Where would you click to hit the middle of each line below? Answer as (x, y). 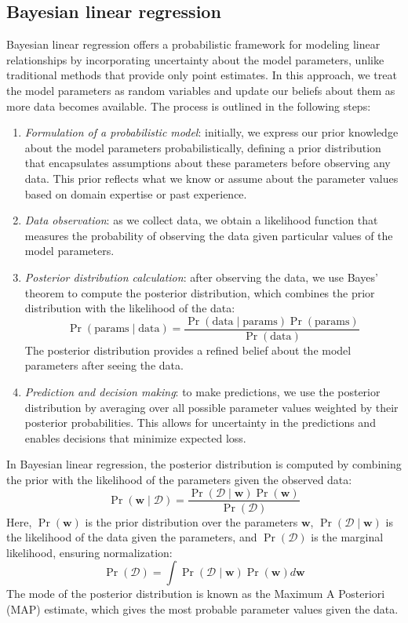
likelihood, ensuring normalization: (89, 552)
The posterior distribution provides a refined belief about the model (188, 350)
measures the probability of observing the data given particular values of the (209, 235)
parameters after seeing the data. (104, 365)
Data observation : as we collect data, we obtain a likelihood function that (201, 220)
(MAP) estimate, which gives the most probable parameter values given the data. (202, 608)
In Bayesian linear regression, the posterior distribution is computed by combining (204, 464)
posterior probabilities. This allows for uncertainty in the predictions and (200, 423)
